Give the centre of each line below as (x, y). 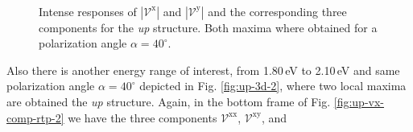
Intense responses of (88, 11)
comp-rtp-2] (35, 117)
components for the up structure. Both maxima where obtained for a (208, 27)
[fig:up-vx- (359, 101)
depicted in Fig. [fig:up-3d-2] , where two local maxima (273, 86)
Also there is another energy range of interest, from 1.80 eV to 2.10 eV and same (203, 70)
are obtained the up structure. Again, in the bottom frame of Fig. (169, 101)
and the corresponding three (277, 11)
